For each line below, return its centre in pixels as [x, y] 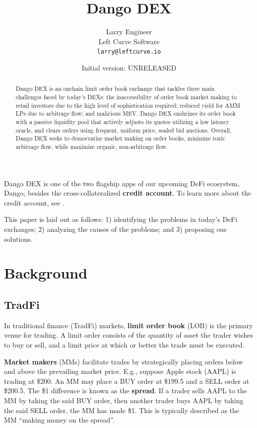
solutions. [18, 239]
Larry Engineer [129, 32]
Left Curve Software [129, 41]
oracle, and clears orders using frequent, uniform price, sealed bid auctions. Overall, [124, 130]
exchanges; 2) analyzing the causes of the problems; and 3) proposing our [115, 229]
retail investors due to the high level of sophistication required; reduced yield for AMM [128, 105]
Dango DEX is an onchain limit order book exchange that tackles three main [115, 89]
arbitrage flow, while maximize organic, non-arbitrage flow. [92, 146]
